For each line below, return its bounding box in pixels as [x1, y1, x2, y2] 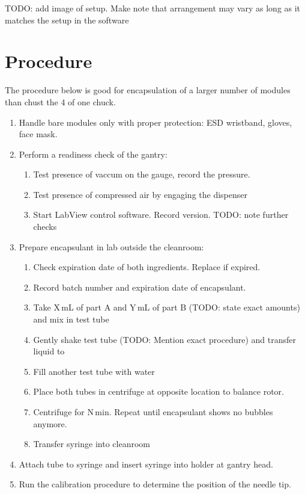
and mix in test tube [33, 313, 109, 326]
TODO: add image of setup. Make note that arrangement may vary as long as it [5, 2, 301, 14]
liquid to [33, 345, 65, 357]
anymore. [33, 417, 67, 430]
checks [33, 220, 57, 233]
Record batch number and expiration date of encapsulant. [33, 280, 246, 293]
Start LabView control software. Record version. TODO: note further [33, 208, 289, 221]
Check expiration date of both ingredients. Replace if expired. [33, 261, 261, 273]
